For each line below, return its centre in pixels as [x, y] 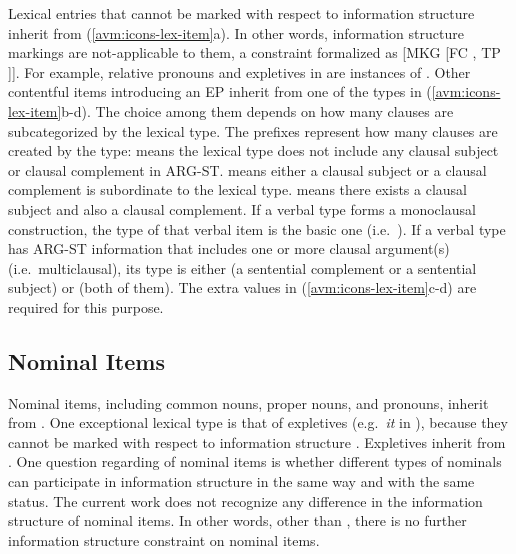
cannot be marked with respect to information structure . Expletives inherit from [257, 441]
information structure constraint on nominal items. [164, 539]
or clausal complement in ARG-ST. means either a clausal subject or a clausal [247, 169]
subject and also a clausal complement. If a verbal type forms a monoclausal [242, 208]
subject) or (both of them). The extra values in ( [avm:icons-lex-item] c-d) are [242, 287]
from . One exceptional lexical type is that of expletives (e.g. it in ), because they [258, 422]
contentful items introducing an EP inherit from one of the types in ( [220, 91]
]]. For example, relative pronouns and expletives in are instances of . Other [239, 71]
